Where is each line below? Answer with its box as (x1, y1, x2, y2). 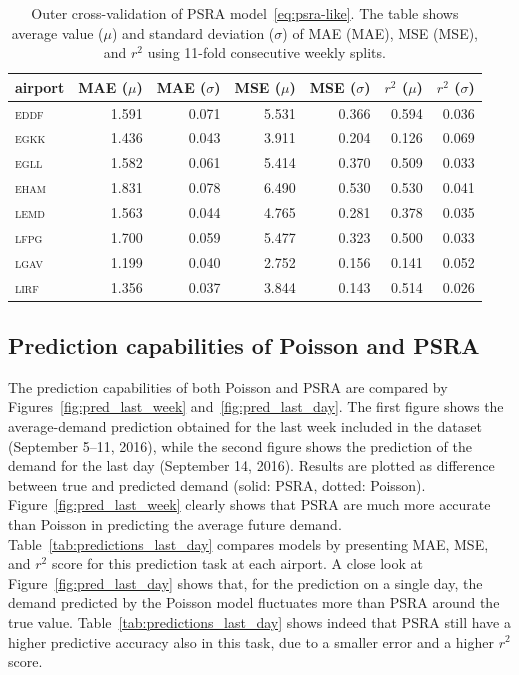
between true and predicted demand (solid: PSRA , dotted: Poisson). (8, 474, 426, 495)
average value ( (11, 22, 104, 43)
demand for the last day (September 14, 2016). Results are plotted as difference (8, 455, 495, 476)
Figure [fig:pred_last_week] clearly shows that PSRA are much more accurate (8, 494, 491, 515)
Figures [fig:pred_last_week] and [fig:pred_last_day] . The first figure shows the (8, 396, 504, 417)
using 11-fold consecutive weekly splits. (147, 42, 386, 63)
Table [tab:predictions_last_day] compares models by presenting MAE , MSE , (8, 533, 489, 554)
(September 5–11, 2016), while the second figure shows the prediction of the (8, 435, 472, 456)
